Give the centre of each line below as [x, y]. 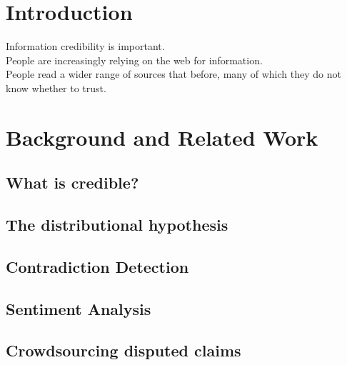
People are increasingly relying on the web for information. [134, 60]
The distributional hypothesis [117, 225]
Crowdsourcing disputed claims [124, 350]
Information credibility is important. [85, 46]
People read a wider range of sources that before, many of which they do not [173, 74]
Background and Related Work [162, 137]
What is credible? [72, 182]
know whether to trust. [56, 87]
